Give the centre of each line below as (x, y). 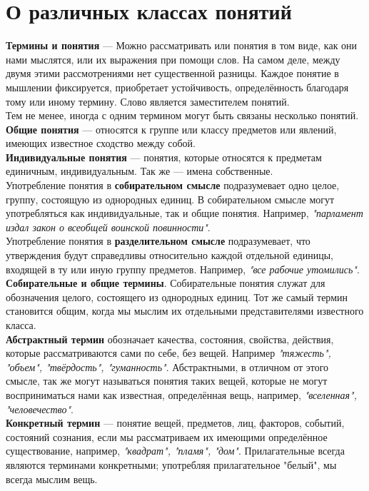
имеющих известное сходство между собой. (101, 143)
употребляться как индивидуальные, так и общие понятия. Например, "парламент (184, 213)
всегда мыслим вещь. (52, 479)
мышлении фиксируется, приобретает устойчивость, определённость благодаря (177, 87)
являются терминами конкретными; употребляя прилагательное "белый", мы (171, 464)
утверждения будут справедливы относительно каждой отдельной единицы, (170, 255)
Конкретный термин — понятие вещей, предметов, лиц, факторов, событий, (175, 423)
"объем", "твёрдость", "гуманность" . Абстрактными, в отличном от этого (167, 366)
